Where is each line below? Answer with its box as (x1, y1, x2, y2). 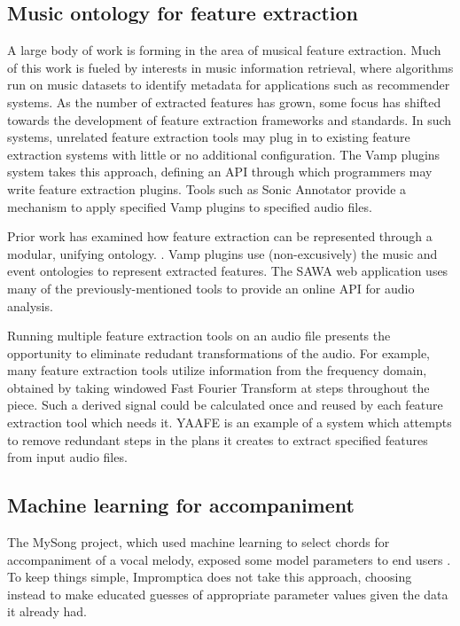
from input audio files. (7, 448, 128, 466)
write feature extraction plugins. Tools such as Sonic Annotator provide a (7, 179, 407, 198)
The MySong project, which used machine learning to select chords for (7, 533, 390, 552)
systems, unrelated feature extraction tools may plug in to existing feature (7, 128, 410, 146)
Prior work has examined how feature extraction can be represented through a (7, 227, 433, 246)
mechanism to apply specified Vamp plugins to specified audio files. (7, 197, 372, 215)
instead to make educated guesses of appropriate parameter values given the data (7, 584, 448, 603)
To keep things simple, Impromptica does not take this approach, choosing (7, 567, 412, 586)
